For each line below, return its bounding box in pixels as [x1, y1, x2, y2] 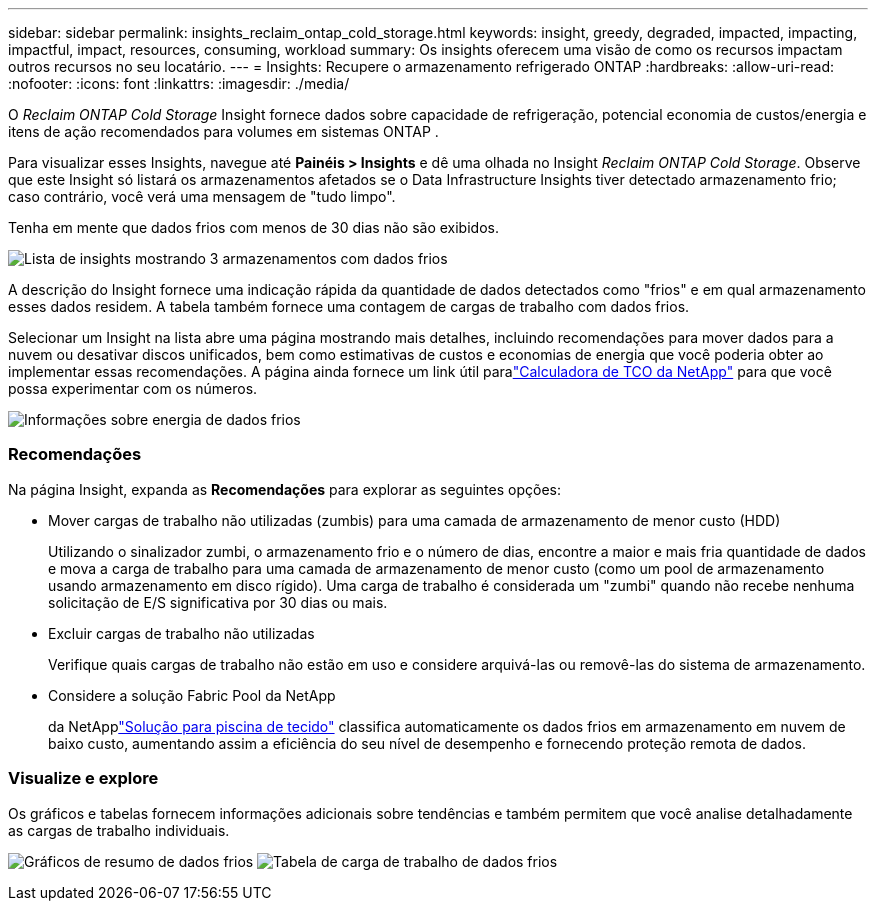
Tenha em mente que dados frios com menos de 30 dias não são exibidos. [8, 219, 499, 236]
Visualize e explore [8, 768, 159, 789]
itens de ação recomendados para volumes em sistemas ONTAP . [8, 123, 439, 140]
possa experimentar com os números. [8, 380, 258, 397]
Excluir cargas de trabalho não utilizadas [48, 624, 315, 642]
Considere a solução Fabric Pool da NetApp [48, 686, 336, 704]
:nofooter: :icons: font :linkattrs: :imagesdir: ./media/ [8, 75, 350, 92]
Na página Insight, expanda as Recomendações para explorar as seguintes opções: [8, 480, 561, 498]
